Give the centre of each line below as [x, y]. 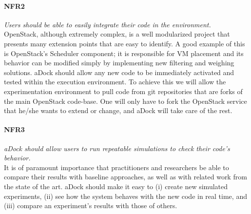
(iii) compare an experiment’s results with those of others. [91, 205]
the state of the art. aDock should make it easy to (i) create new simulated [116, 186]
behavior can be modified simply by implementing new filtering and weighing [119, 63]
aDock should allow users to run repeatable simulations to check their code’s [117, 148]
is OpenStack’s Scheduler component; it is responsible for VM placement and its [124, 53]
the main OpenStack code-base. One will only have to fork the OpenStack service [125, 101]
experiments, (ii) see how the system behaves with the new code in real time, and [125, 196]
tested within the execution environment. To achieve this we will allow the [115, 82]
